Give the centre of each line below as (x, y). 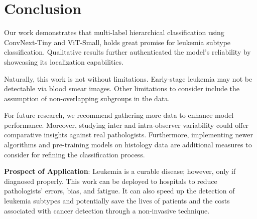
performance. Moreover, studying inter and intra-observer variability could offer (126, 125)
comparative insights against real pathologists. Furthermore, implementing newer (128, 135)
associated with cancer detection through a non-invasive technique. (107, 210)
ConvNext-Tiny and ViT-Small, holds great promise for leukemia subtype (117, 42)
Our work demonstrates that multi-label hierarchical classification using (114, 32)
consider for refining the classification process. (75, 154)
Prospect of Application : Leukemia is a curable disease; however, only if (120, 171)
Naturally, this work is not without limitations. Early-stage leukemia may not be (128, 78)
